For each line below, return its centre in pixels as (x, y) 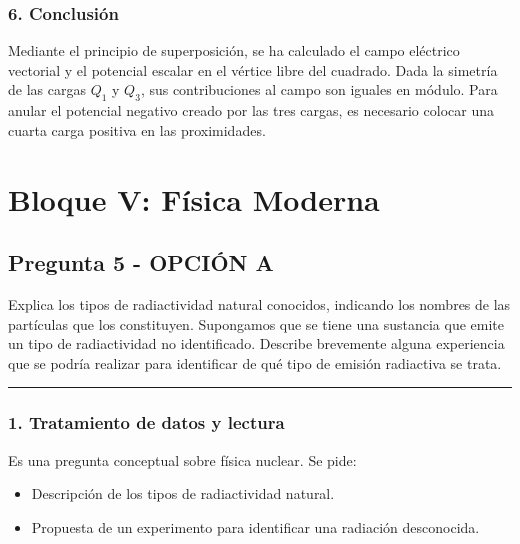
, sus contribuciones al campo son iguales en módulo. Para (319, 89)
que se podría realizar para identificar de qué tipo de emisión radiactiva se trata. (255, 362)
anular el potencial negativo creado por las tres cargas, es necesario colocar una (251, 110)
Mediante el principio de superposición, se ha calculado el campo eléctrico (234, 50)
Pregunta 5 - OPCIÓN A (141, 262)
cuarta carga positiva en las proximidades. (137, 129)
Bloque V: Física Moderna (194, 198)
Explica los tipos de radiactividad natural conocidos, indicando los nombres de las (259, 303)
